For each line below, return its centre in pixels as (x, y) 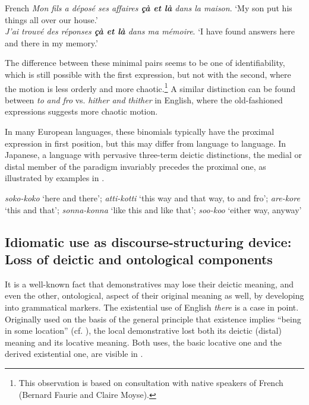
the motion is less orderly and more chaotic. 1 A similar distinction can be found (150, 87)
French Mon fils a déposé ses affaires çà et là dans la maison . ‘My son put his (149, 8)
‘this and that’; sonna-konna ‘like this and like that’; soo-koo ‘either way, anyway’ (153, 209)
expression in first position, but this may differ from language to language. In (146, 143)
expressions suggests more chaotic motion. (81, 111)
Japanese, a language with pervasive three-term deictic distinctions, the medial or (153, 155)
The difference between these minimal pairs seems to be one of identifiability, (145, 63)
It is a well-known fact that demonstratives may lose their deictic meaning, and (149, 284)
